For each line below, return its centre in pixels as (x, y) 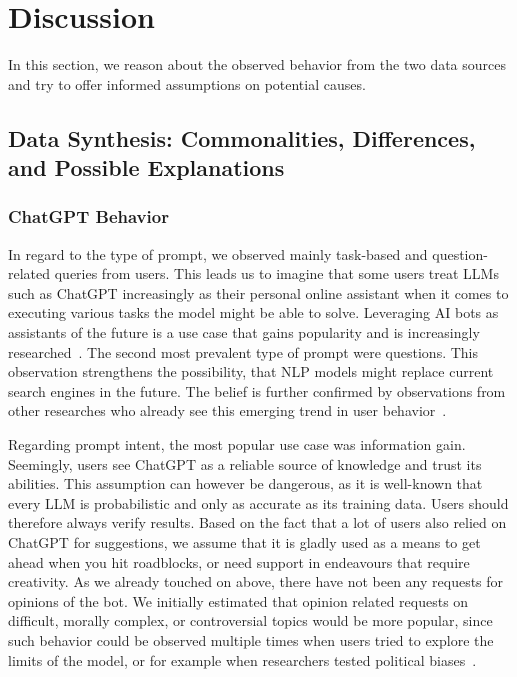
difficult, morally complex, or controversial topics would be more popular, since (250, 620)
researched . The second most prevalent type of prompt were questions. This (243, 351)
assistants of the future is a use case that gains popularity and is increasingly (244, 332)
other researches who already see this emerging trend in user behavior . (227, 410)
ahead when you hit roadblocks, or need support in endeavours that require (239, 561)
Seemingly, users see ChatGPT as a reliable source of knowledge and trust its (245, 463)
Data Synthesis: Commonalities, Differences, (242, 137)
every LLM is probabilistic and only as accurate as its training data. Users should (258, 502)
